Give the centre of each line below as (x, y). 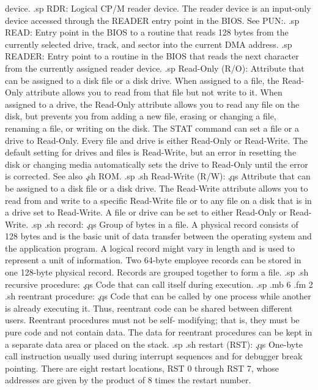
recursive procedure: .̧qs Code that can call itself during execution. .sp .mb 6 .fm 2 (159, 284)
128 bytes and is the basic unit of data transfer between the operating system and (158, 236)
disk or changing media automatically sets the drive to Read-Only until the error (157, 164)
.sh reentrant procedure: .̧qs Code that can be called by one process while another (158, 296)
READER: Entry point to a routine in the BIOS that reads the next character (152, 56)
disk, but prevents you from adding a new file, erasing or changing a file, (141, 116)
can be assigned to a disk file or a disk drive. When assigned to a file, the (142, 80)
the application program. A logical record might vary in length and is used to (150, 248)
